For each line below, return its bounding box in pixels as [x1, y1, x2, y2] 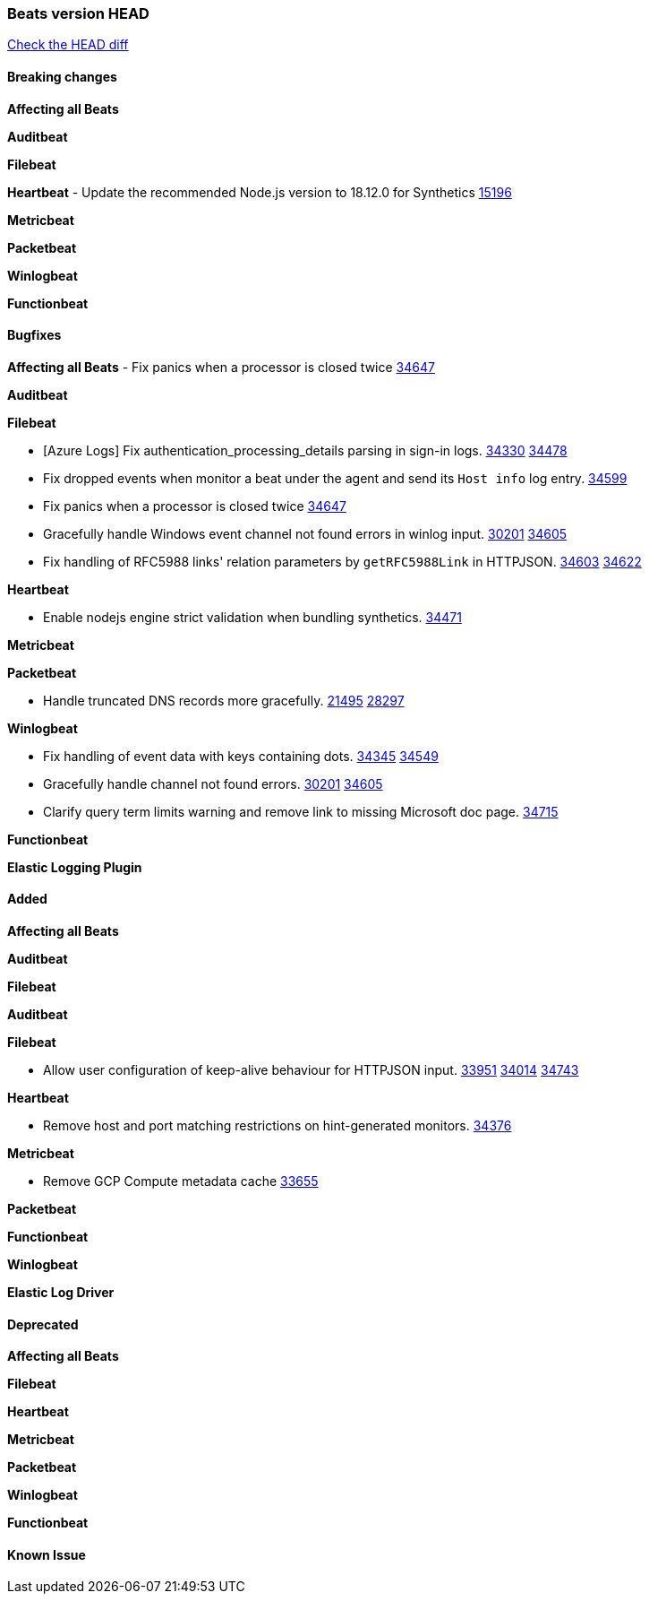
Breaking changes [7, 68, 117, 84]
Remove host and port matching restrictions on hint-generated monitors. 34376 [43, 1118, 512, 1134]
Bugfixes [7, 327, 62, 343]
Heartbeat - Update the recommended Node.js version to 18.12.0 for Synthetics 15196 [7, 184, 512, 200]
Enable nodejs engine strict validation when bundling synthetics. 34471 [43, 609, 462, 625]
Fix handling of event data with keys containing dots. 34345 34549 [43, 748, 439, 764]
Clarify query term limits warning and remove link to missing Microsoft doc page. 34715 [43, 803, 559, 819]
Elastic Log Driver [7, 1285, 115, 1301]
